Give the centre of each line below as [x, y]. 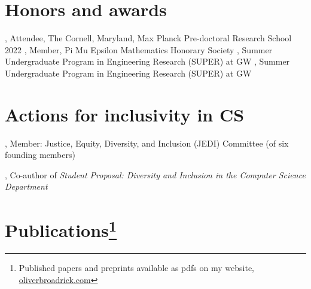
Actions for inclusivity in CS [125, 114]
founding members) [40, 155]
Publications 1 [61, 229]
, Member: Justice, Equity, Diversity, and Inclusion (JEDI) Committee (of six [147, 143]
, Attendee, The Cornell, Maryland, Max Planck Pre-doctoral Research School [148, 38]
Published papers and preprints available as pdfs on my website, [136, 268]
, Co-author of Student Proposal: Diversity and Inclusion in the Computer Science [155, 174]
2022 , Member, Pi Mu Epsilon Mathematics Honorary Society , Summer [139, 49]
